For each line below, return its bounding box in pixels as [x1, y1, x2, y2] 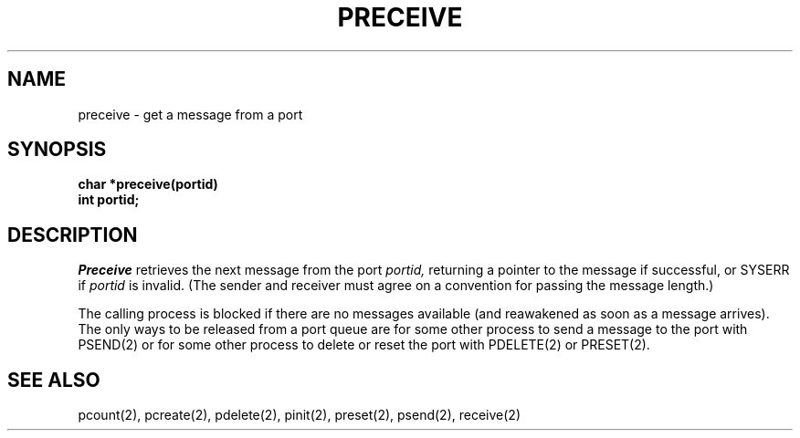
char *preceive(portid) [78, 176, 218, 193]
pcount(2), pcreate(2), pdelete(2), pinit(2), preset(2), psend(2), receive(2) [78, 407, 521, 423]
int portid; [78, 192, 140, 208]
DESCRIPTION [7, 223, 138, 246]
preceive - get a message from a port [78, 106, 303, 122]
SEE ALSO [7, 368, 100, 391]
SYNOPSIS [7, 138, 107, 162]
